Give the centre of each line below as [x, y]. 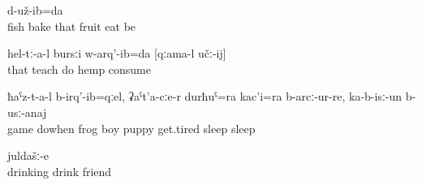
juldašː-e [28, 155]
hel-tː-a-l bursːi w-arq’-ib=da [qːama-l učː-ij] [117, 53]
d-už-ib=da [35, 10]
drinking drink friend [60, 171]
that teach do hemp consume [80, 69]
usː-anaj [27, 112]
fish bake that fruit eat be [72, 26]
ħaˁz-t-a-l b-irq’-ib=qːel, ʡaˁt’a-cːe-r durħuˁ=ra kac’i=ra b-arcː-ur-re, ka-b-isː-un [205, 96]
